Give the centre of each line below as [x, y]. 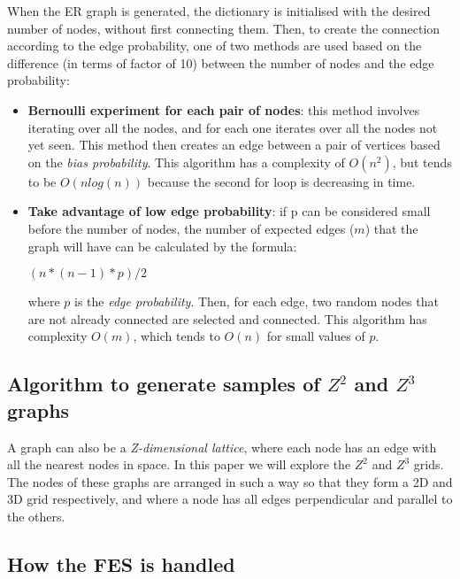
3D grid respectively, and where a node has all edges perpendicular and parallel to [230, 499]
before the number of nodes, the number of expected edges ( [191, 228]
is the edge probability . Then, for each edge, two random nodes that [256, 301]
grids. [429, 464]
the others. [36, 516]
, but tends [422, 162]
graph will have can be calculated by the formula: [162, 246]
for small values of [316, 336]
